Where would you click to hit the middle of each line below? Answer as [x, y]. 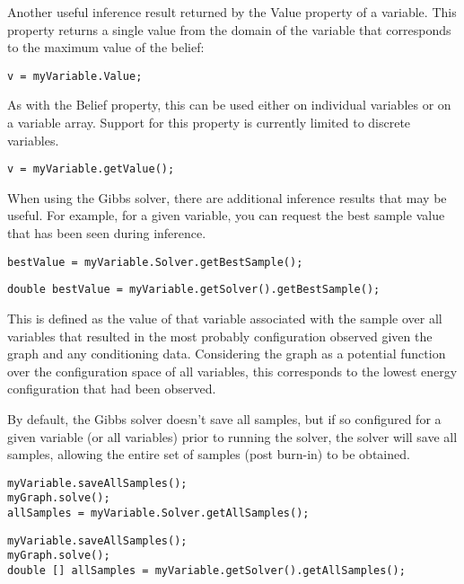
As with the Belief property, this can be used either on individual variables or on [229, 105]
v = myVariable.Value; [75, 76]
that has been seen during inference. [107, 233]
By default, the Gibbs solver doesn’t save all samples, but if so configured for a [224, 418]
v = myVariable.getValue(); [91, 169]
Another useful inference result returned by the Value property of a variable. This [232, 12]
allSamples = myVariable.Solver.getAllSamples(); [158, 513]
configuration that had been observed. [112, 389]
